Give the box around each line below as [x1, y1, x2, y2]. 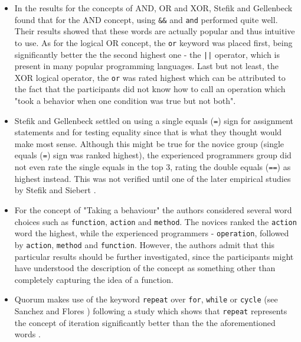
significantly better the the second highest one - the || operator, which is [14, 48, 280, 60]
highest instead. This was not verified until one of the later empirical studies [14, 172, 291, 184]
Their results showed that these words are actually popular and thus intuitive [14, 25, 295, 37]
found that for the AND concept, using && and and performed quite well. [14, 13, 278, 25]
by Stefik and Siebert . [14, 184, 96, 196]
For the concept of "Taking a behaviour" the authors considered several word [14, 203, 292, 216]
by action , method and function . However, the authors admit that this [14, 238, 274, 250]
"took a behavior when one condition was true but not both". [14, 95, 236, 106]
